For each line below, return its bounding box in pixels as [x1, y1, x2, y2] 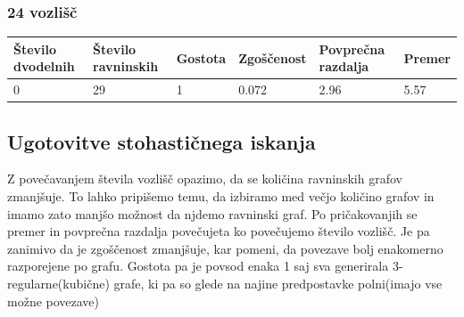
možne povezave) [7, 291, 100, 310]
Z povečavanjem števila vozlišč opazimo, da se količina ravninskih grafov [7, 169, 402, 188]
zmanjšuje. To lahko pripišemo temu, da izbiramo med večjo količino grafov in [7, 187, 435, 206]
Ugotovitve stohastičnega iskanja [7, 127, 316, 155]
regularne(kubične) [7, 274, 110, 293]
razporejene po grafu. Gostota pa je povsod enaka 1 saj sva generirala [7, 256, 389, 275]
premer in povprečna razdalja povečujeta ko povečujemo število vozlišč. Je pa [7, 222, 430, 240]
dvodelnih [13, 57, 75, 76]
